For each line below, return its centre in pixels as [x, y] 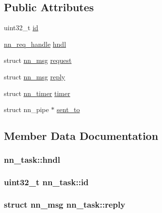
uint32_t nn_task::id [46, 182]
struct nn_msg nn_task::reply [65, 204]
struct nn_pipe [26, 109]
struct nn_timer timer [37, 93]
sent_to [68, 109]
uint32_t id [21, 28]
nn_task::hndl [32, 160]
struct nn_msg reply [35, 76]
